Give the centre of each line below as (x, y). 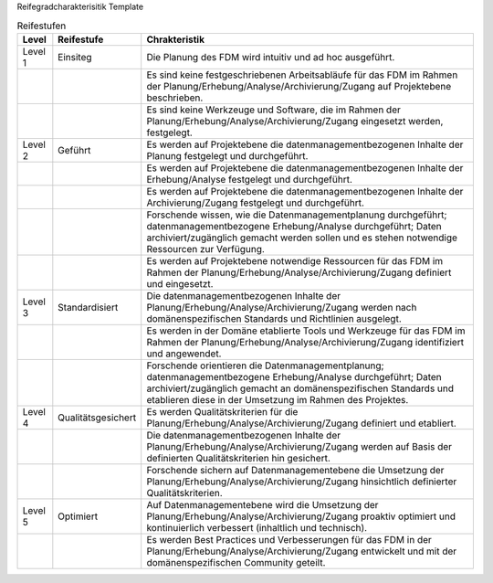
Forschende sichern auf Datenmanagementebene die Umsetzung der (295, 470)
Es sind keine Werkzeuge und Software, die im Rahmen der (274, 110)
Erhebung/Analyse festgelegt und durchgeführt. (250, 179)
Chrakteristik (176, 39)
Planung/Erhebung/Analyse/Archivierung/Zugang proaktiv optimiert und (301, 516)
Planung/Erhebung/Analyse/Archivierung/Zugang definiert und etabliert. (301, 423)
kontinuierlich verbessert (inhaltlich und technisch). (257, 527)
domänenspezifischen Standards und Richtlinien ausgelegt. (274, 318)
